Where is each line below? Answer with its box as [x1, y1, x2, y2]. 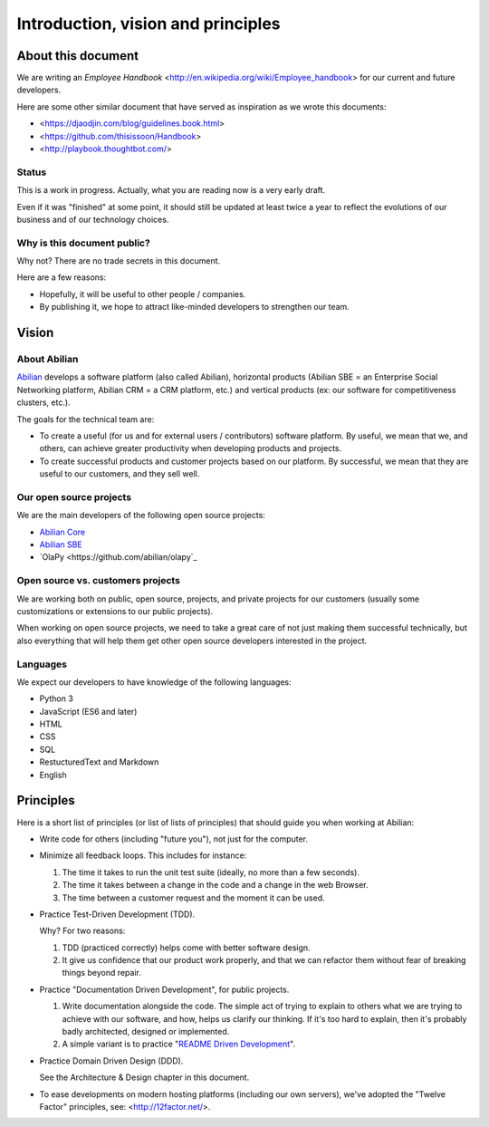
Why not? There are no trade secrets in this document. [16, 255, 221, 266]
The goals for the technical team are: [16, 413, 155, 425]
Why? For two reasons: [39, 925, 126, 937]
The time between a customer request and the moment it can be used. [62, 892, 325, 903]
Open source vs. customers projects [16, 574, 181, 587]
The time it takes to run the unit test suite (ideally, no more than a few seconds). [62, 866, 360, 878]
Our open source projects [16, 490, 131, 503]
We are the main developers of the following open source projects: [16, 510, 266, 521]
